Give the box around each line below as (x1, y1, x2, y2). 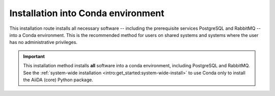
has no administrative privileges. (9, 39, 77, 45)
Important (23, 53, 45, 59)
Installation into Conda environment (9, 8, 165, 19)
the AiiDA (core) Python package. (23, 76, 94, 83)
